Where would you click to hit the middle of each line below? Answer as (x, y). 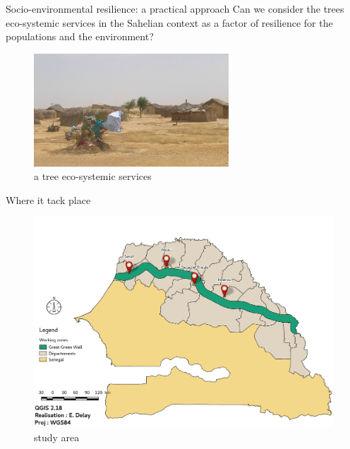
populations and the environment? (80, 36)
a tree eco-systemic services (93, 176)
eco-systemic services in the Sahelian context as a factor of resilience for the (169, 22)
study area (57, 437)
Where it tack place (48, 199)
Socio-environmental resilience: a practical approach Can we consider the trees (175, 8)
